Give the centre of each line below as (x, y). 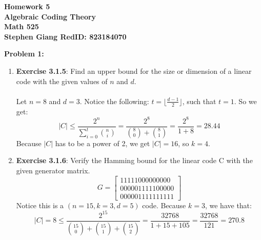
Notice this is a (40, 205)
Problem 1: (24, 54)
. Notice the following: (114, 101)
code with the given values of (62, 81)
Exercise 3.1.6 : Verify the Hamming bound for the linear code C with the (134, 160)
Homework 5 (27, 6)
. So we (245, 101)
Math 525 (22, 26)
